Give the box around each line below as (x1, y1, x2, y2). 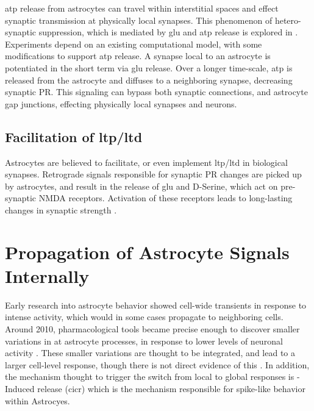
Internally (5, 263, 90, 288)
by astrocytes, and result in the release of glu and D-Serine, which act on (5, 179, 278, 192)
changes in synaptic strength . (5, 203, 117, 216)
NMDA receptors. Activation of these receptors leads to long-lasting (38, 191, 293, 204)
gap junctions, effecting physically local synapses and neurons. (5, 97, 237, 110)
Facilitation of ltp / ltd (5, 127, 143, 146)
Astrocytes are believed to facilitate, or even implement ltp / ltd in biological (5, 155, 288, 168)
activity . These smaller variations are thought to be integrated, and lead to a (5, 346, 295, 359)
